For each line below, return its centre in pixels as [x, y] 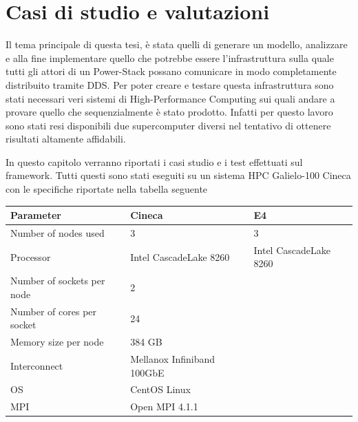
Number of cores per [54, 311]
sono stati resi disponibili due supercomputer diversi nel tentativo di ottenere [168, 125]
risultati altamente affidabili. [66, 139]
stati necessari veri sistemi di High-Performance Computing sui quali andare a [170, 98]
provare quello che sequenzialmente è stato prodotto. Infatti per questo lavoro [169, 112]
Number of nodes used [57, 233]
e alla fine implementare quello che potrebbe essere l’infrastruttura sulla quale [170, 57]
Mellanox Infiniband [173, 359]
